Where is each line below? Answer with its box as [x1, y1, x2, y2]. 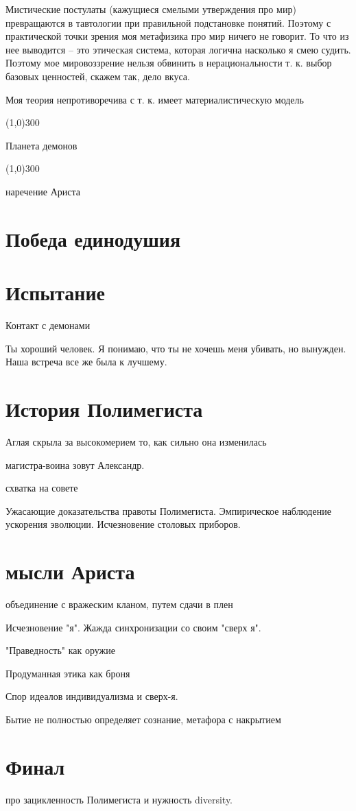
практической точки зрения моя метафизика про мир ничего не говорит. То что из [5, 29, 349, 43]
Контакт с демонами [5, 318, 91, 332]
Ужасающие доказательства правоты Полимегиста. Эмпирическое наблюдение [5, 503, 331, 518]
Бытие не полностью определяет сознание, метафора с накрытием [5, 712, 281, 726]
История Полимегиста [5, 395, 203, 422]
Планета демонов [5, 138, 78, 152]
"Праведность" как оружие [5, 643, 115, 657]
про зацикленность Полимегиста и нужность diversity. [5, 792, 233, 806]
